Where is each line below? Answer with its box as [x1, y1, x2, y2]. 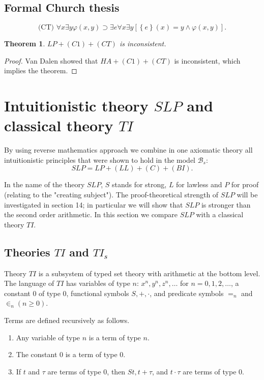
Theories [4, 244, 50, 259]
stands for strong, [111, 179, 167, 190]
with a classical [196, 209, 244, 220]
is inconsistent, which [174, 55, 241, 66]
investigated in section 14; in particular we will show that [4, 199, 183, 210]
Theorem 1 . [4, 38, 45, 49]
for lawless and [176, 179, 222, 190]
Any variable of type [16, 332, 80, 342]
